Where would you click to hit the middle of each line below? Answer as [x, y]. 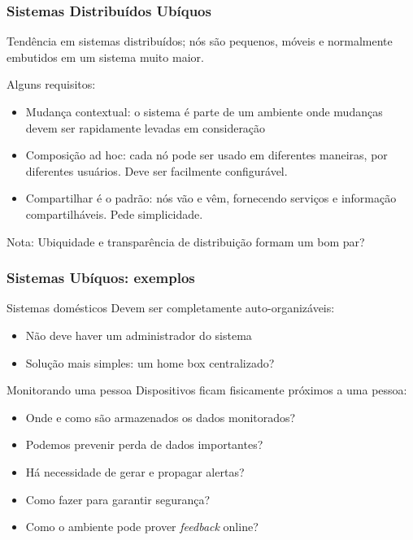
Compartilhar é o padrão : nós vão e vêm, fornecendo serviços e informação [211, 198]
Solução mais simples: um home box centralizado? [150, 362]
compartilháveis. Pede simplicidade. [114, 213]
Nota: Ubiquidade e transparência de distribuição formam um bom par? [186, 241]
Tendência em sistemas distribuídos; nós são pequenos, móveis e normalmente [200, 41]
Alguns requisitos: [51, 84]
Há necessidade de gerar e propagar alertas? [135, 471]
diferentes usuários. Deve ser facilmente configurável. [157, 170]
